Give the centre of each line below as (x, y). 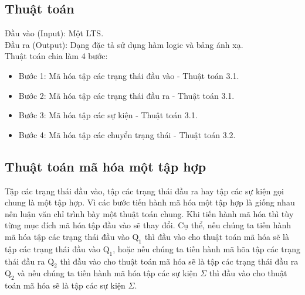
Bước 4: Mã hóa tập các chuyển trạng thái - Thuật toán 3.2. (127, 134)
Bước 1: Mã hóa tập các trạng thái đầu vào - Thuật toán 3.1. (129, 75)
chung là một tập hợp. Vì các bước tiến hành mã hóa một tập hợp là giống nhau (150, 202)
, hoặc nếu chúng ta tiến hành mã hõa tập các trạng (206, 248)
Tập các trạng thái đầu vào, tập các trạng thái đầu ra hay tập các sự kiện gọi (144, 191)
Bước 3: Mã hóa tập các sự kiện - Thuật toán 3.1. (108, 115)
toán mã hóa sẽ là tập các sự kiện (65, 285)
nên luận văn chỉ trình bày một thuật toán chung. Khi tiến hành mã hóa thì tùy (149, 213)
